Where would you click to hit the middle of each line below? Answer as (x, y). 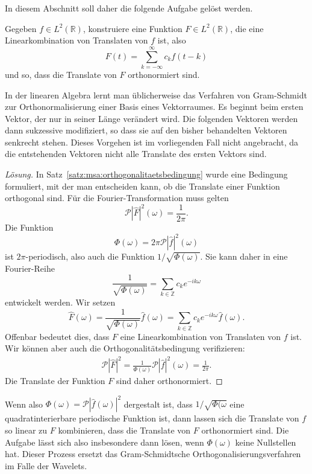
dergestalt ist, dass (158, 404)
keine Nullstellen (266, 442)
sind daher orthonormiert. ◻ (169, 381)
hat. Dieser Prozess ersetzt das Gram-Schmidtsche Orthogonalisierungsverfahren (153, 454)
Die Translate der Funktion (55, 381)
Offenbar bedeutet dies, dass (57, 336)
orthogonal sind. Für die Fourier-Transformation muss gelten (117, 198)
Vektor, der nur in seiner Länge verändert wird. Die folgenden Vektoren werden (151, 118)
